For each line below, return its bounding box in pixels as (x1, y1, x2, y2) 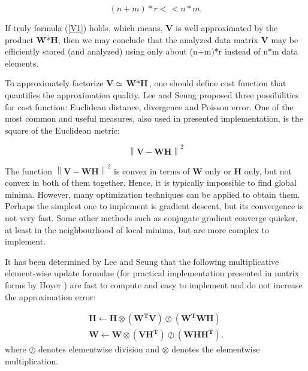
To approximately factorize (5, 77, 104, 89)
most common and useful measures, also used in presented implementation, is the (5, 112, 304, 125)
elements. (5, 56, 39, 69)
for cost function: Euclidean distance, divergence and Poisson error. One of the (5, 100, 294, 113)
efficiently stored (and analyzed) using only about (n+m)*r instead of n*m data (5, 45, 298, 58)
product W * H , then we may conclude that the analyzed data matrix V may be (5, 33, 298, 46)
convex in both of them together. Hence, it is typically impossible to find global (5, 176, 297, 189)
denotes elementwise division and (38, 343, 160, 355)
